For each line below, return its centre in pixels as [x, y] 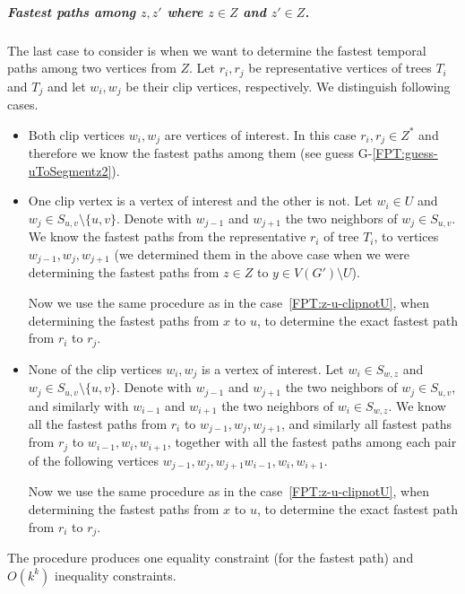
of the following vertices [93, 460]
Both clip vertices [77, 134]
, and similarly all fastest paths [367, 423]
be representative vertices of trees [340, 68]
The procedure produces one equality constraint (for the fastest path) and [211, 557]
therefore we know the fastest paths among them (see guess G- [200, 153]
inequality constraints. [116, 575]
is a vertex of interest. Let [273, 368]
